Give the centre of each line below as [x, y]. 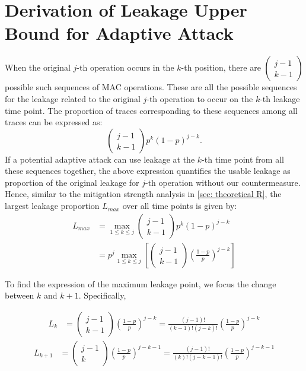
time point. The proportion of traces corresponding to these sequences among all [151, 110]
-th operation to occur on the [200, 98]
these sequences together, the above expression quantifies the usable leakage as [148, 171]
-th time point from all [243, 159]
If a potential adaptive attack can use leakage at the [100, 159]
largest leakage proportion [52, 206]
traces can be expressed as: [54, 122]
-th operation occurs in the [125, 67]
